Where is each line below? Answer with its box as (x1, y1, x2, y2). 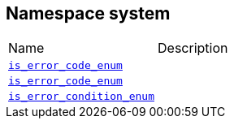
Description (158, 40, 228, 57)
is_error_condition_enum (8, 90, 155, 103)
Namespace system (6, 3, 171, 24)
